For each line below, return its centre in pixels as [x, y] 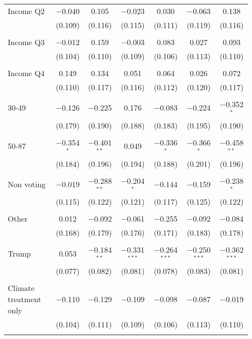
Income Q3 [26, 42]
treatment [24, 299]
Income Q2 [26, 11]
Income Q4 [26, 73]
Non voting [27, 184]
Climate [21, 288]
